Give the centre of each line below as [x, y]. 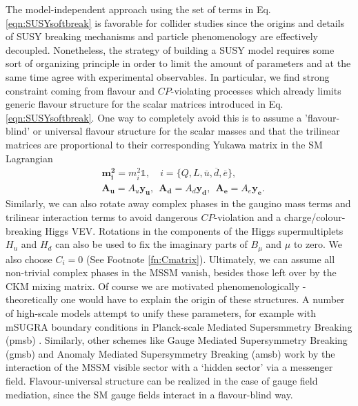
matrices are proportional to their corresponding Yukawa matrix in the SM [164, 144]
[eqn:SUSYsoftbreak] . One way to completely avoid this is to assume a [154, 117]
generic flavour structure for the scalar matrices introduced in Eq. [145, 104]
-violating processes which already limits [256, 90]
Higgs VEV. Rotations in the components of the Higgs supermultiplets [194, 230]
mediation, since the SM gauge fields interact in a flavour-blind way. [149, 394]
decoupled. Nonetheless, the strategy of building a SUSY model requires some [170, 49]
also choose [29, 259]
